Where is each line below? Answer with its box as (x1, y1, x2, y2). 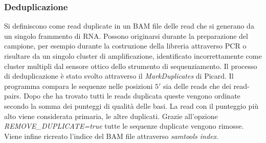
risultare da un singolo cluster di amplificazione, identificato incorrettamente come (4, 51, 262, 61)
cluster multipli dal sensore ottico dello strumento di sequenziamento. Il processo (4, 60, 257, 71)
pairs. (4, 90, 21, 101)
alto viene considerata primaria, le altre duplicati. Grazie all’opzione (4, 110, 218, 121)
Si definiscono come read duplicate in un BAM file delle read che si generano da (4, 20, 254, 31)
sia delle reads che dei (163, 80, 231, 91)
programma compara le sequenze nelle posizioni (4, 80, 153, 91)
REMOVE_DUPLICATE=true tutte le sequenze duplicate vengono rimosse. (4, 121, 244, 131)
